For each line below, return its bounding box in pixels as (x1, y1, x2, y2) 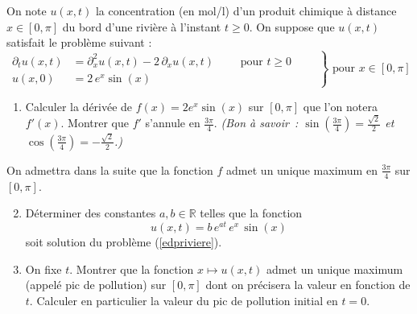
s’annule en (145, 114, 200, 131)
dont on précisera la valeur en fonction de (205, 276, 411, 293)
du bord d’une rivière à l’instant (62, 18, 221, 35)
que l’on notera (303, 97, 378, 114)
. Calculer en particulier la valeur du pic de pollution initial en (29, 291, 338, 308)
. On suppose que (249, 18, 335, 35)
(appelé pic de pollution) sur (25, 276, 167, 293)
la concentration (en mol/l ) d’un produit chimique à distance (95, 2, 397, 19)
